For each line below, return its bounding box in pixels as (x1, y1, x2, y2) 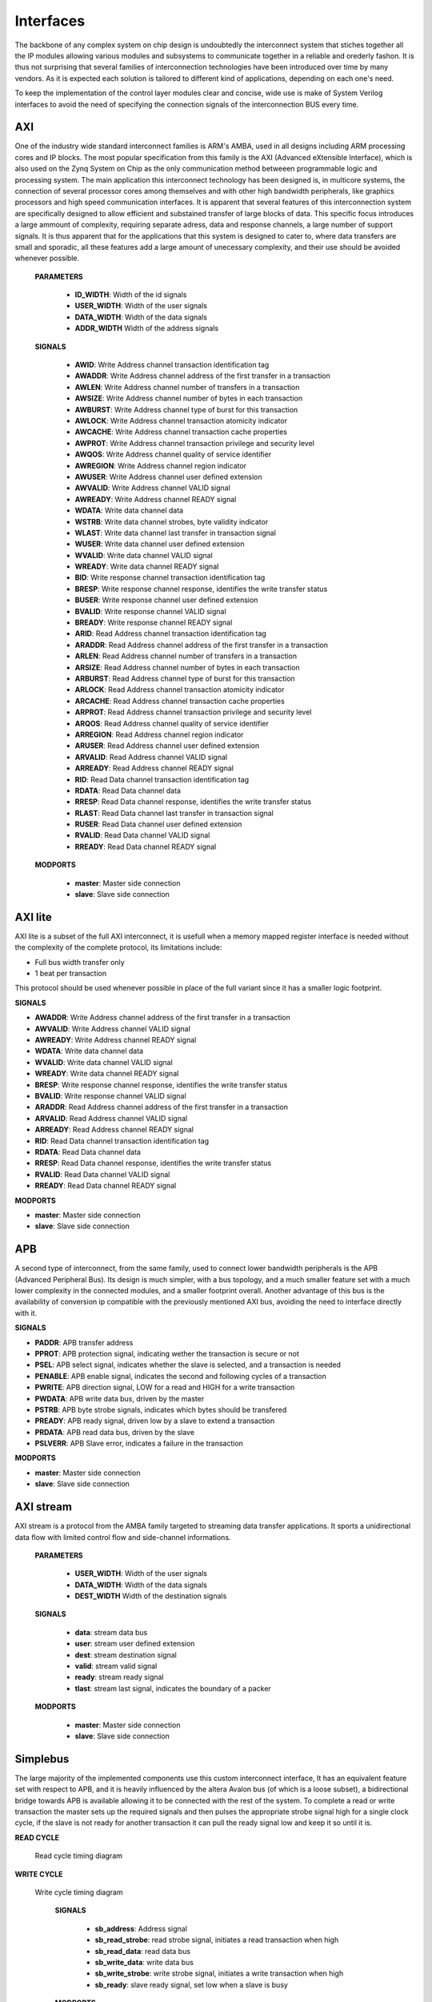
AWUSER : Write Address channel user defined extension (74, 472, 262, 481)
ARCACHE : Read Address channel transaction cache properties (74, 696, 286, 706)
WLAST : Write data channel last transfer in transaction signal (74, 528, 276, 537)
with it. (14, 1308, 38, 1317)
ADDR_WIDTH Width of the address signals (74, 324, 219, 333)
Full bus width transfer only (34, 957, 125, 967)
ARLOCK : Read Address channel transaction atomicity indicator (74, 685, 285, 694)
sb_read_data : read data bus (94, 1946, 191, 1956)
